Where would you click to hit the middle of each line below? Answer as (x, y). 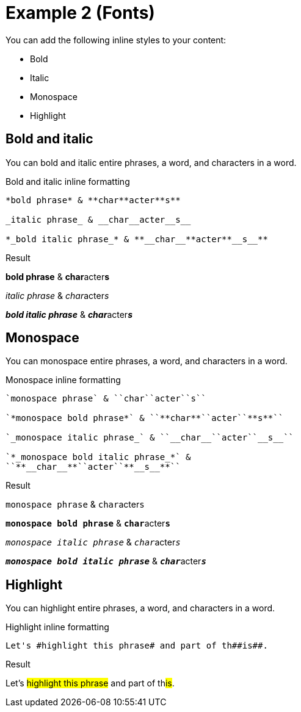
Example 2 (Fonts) (80, 13)
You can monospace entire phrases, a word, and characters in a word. (147, 361)
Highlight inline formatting (57, 627)
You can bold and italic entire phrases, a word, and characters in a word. (151, 162)
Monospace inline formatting (63, 380)
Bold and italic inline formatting (68, 181)
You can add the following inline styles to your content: (116, 40)
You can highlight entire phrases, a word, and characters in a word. (140, 608)
